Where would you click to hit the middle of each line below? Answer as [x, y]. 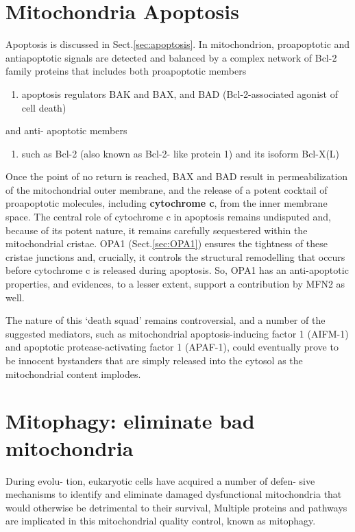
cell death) [44, 107]
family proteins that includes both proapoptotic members [126, 71]
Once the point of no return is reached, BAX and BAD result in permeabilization [177, 176]
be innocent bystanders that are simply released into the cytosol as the [154, 360]
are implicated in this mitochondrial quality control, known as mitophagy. [161, 521]
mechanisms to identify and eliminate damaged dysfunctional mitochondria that [174, 494]
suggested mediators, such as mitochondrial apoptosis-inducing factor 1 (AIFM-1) [177, 333]
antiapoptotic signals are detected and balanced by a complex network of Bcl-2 [171, 57]
